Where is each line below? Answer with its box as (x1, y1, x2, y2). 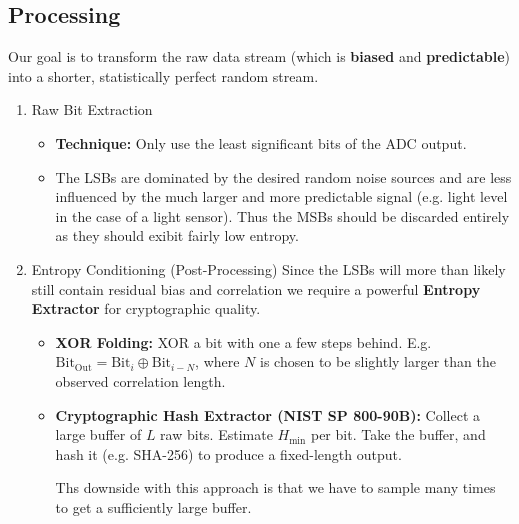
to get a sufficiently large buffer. (55, 496, 252, 517)
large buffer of (55, 424, 142, 445)
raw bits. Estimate (160, 424, 273, 445)
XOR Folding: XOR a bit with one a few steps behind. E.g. (55, 331, 432, 352)
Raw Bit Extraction (31, 99, 153, 120)
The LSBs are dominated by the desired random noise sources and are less (55, 166, 512, 187)
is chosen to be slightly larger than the (260, 351, 496, 372)
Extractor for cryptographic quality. (31, 298, 261, 319)
